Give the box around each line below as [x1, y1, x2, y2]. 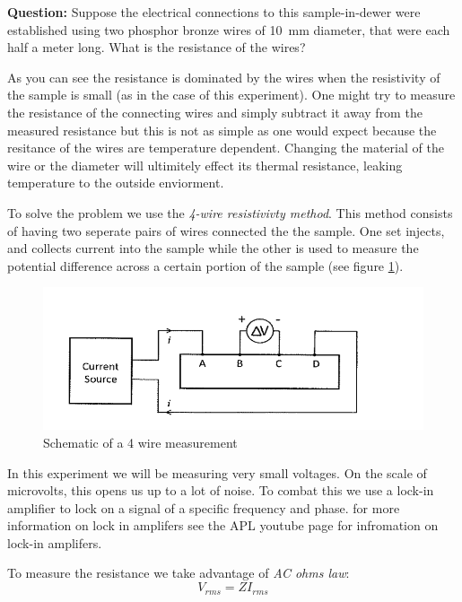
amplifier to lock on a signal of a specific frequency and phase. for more [7, 498, 400, 517]
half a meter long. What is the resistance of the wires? [7, 38, 306, 57]
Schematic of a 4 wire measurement [43, 432, 238, 451]
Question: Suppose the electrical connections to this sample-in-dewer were [7, 3, 421, 21]
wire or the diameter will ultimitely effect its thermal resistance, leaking [7, 155, 403, 174]
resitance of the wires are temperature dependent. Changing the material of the [7, 138, 444, 157]
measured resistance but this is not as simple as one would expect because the [7, 120, 437, 139]
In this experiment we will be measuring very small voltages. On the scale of [7, 463, 427, 482]
